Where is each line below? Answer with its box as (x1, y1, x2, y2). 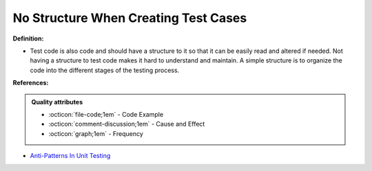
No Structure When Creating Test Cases (12, 10, 247, 25)
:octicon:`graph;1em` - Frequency (48, 129, 144, 137)
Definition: (12, 34, 44, 43)
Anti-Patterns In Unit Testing (30, 152, 111, 160)
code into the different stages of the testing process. (30, 66, 180, 74)
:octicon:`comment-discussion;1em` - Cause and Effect (48, 120, 205, 128)
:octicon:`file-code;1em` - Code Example (48, 110, 164, 118)
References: (12, 79, 49, 87)
